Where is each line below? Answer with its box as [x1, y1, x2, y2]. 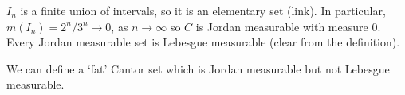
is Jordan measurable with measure [195, 18, 368, 34]
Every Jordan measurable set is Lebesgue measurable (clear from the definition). [6, 34, 400, 50]
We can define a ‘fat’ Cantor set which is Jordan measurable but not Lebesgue [6, 60, 390, 77]
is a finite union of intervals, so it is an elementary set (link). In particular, [20, 2, 386, 18]
